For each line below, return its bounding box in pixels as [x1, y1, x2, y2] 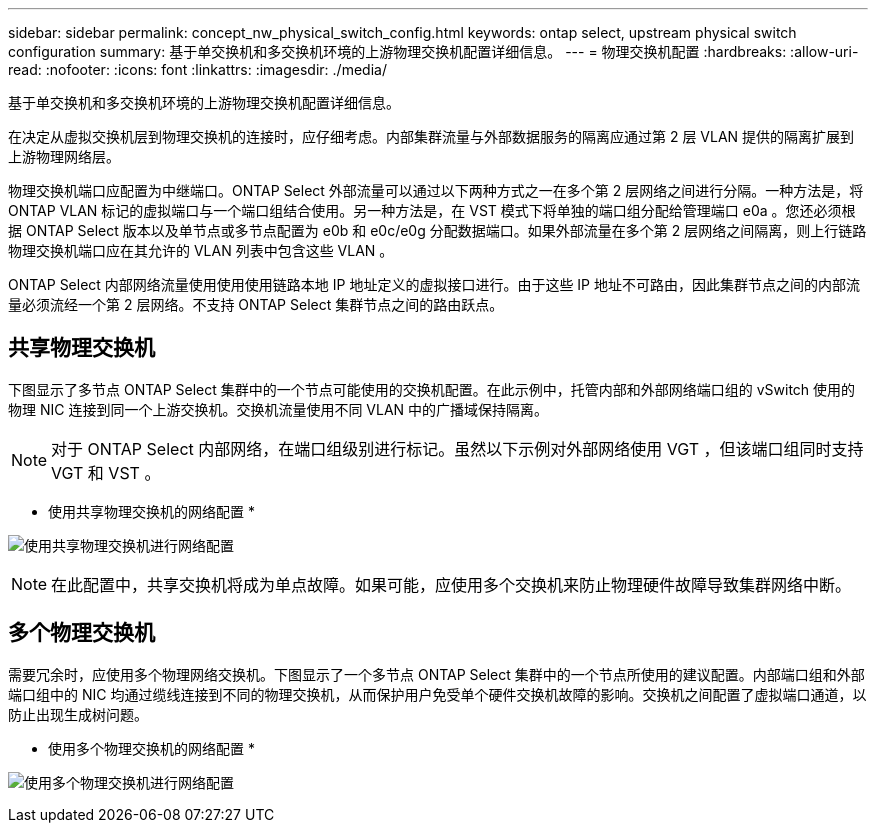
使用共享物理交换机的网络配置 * [48, 502, 255, 520]
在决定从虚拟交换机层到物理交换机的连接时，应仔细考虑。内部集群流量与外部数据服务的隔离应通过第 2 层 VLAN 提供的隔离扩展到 [8, 128, 855, 145]
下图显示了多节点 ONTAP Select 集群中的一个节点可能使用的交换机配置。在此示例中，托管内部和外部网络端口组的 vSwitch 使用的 [8, 380, 856, 398]
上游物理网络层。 [8, 148, 120, 165]
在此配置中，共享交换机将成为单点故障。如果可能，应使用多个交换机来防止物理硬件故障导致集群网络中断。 [51, 574, 852, 595]
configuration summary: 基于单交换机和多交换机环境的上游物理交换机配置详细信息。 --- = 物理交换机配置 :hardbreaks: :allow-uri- [8, 43, 859, 60]
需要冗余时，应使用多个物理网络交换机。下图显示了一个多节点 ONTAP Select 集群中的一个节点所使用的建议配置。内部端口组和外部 [8, 665, 865, 683]
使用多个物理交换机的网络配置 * [48, 739, 255, 757]
